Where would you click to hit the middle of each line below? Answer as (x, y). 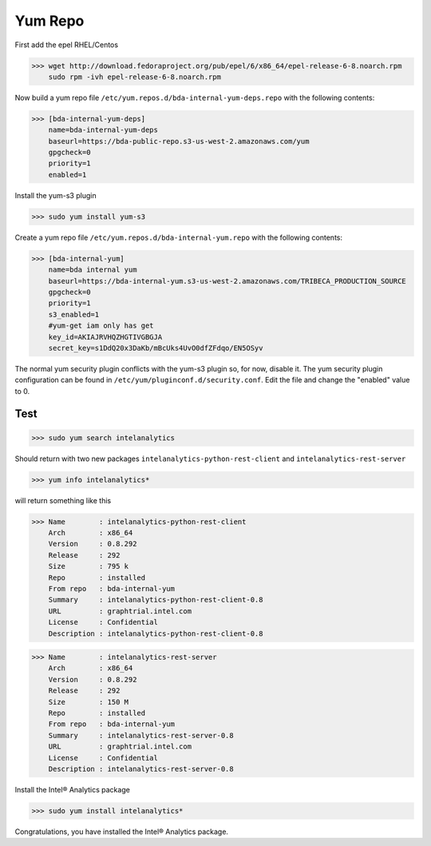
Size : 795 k (89, 566)
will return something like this (63, 500)
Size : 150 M (89, 702)
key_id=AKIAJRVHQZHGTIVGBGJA (105, 337)
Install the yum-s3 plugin (55, 195)
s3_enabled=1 (74, 314)
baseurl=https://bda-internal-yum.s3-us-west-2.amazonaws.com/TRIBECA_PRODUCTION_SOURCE (227, 281)
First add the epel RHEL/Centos (67, 45)
